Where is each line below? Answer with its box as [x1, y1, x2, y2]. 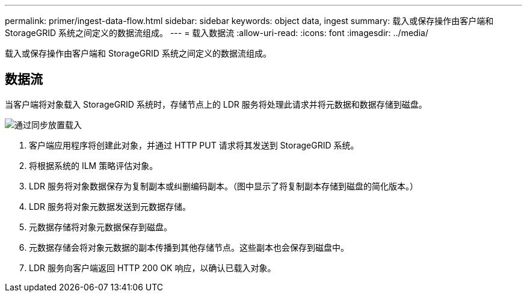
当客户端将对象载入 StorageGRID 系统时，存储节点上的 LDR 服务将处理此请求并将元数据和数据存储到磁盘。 [5, 99, 427, 109]
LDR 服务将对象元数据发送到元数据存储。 [29, 201, 191, 212]
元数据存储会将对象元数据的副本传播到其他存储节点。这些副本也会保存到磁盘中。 [29, 242, 349, 253]
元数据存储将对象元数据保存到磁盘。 [29, 221, 172, 232]
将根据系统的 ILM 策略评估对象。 [29, 160, 158, 171]
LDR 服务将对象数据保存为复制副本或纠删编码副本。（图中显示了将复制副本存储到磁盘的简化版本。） [29, 180, 418, 191]
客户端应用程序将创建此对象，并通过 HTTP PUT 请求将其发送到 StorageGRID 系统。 [29, 139, 359, 150]
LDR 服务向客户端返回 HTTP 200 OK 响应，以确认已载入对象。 [29, 262, 276, 273]
